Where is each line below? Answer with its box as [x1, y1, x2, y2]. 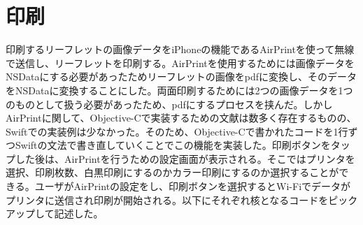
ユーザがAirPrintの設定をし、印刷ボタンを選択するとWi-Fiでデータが [34, 179, 351, 194]
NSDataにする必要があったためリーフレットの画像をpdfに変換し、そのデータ [6, 69, 357, 84]
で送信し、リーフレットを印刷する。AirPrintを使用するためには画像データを [6, 55, 355, 70]
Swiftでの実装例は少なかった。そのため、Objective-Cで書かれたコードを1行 [6, 124, 348, 138]
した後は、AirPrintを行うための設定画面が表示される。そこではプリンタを [15, 151, 355, 166]
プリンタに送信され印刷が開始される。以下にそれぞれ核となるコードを [6, 192, 329, 207]
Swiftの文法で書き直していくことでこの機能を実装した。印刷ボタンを [15, 138, 331, 152]
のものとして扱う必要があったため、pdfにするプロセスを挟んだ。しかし [6, 96, 333, 111]
